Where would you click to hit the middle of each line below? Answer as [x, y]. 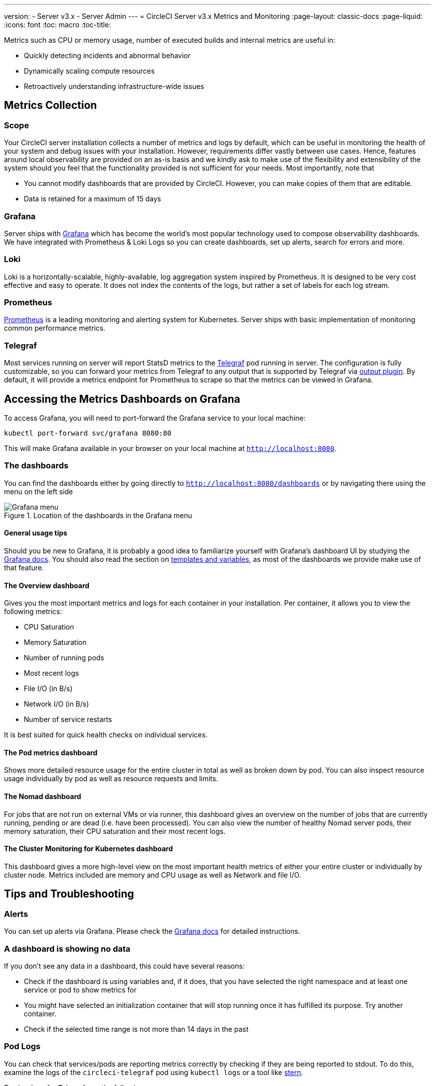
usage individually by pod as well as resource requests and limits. [111, 779]
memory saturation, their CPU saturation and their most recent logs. [115, 831]
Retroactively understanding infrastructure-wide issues [114, 86]
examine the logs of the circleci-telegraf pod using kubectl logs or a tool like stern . [154, 1072]
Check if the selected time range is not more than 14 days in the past [136, 1029]
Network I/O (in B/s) [57, 704]
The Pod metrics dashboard [51, 752]
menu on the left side [38, 491]
